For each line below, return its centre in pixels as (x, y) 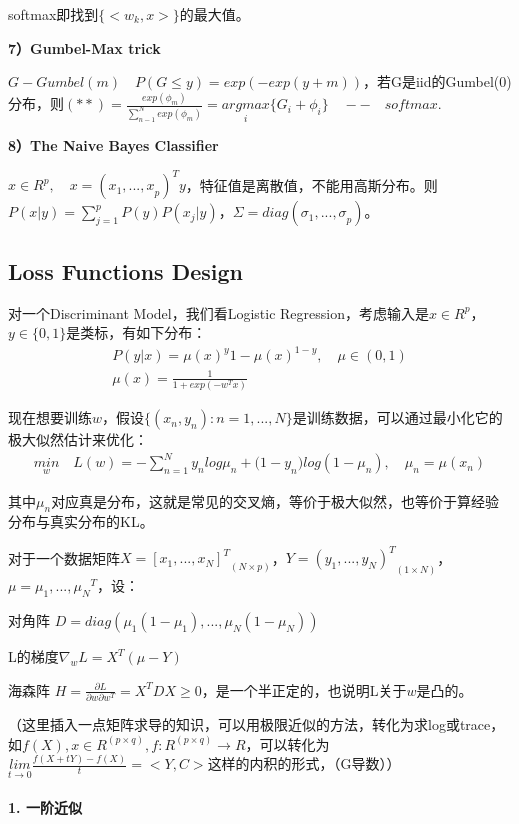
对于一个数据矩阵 (64, 557)
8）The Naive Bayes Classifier (113, 145)
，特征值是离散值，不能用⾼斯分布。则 (311, 184)
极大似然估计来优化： (78, 439)
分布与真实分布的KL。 (81, 521)
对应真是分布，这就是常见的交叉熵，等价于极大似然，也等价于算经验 (275, 500)
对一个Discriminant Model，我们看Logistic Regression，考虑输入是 (218, 312)
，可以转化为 (287, 743)
